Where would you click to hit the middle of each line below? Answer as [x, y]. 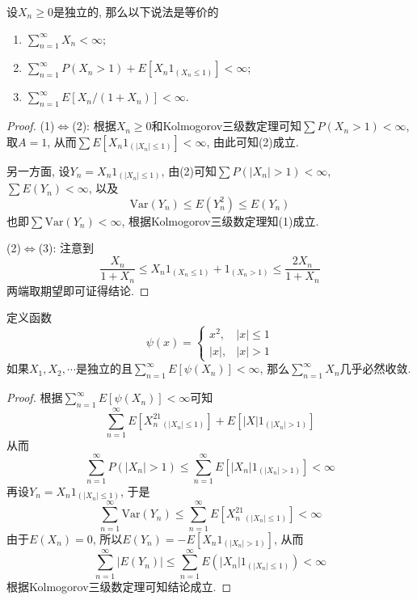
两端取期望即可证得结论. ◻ [78, 290]
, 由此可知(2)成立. [253, 141]
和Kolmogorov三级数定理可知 [227, 126]
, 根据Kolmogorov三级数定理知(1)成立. [220, 220]
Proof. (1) [31, 126]
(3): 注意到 [66, 248]
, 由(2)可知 [189, 170]
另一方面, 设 [38, 170]
